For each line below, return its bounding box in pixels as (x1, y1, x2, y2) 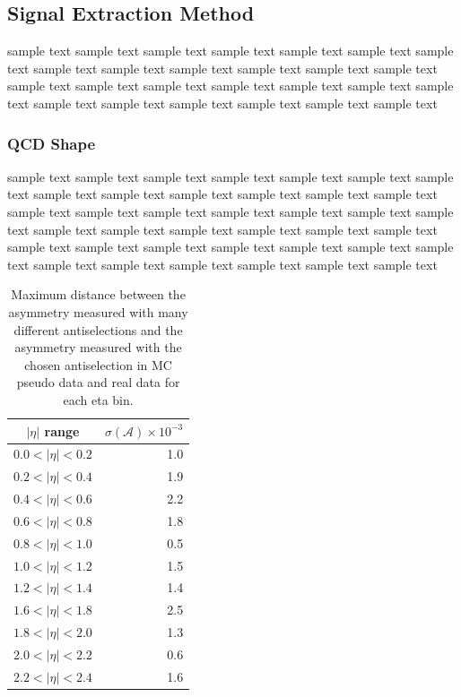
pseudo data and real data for (16, 373, 180, 392)
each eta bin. (63, 390, 134, 409)
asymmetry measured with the (14, 338, 182, 357)
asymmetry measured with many (8, 302, 188, 321)
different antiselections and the (13, 320, 183, 339)
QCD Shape (7, 132, 96, 154)
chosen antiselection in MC (24, 355, 172, 374)
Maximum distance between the (11, 285, 186, 304)
